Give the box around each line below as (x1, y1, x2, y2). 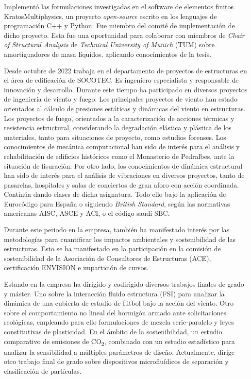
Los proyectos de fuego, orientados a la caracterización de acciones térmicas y (4, 113, 234, 123)
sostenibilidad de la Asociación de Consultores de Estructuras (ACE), (4, 253, 211, 263)
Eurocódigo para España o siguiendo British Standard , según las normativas (4, 198, 230, 208)
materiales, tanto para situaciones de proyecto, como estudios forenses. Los (4, 132, 226, 142)
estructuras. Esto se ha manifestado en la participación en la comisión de (4, 243, 221, 254)
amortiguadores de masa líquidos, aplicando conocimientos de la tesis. (4, 49, 212, 59)
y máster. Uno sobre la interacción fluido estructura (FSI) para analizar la (4, 288, 225, 298)
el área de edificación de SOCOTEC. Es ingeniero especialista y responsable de (4, 75, 239, 85)
